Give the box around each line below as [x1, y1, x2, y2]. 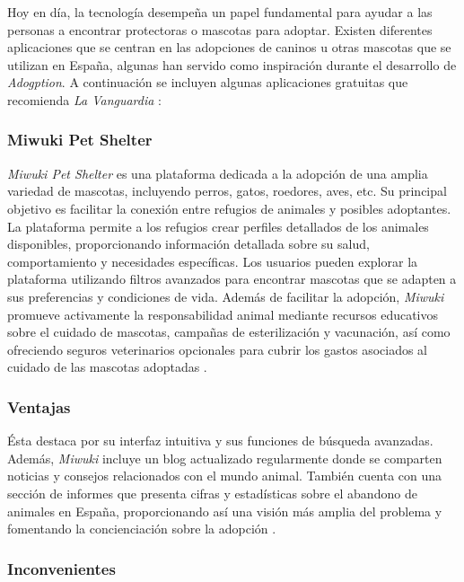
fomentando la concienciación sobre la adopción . [7, 519, 276, 538]
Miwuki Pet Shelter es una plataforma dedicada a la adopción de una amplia [7, 163, 428, 182]
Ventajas [7, 395, 71, 418]
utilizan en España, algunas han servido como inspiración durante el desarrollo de [7, 55, 457, 74]
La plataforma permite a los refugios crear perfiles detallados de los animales [7, 216, 429, 235]
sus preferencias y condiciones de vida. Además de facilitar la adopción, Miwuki [7, 287, 444, 305]
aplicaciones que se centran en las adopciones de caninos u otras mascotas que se [7, 38, 451, 57]
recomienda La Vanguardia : [7, 90, 162, 109]
